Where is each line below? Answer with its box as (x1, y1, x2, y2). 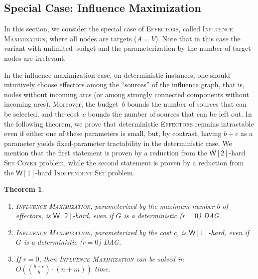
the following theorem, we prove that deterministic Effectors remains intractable (4, 118, 254, 129)
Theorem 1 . (4, 184, 44, 194)
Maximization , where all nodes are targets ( (4, 33, 137, 43)
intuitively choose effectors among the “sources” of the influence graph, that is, (4, 79, 245, 90)
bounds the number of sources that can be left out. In (88, 108, 252, 119)
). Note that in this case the (155, 33, 241, 43)
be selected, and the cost (4, 108, 79, 119)
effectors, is (15, 210, 51, 221)
